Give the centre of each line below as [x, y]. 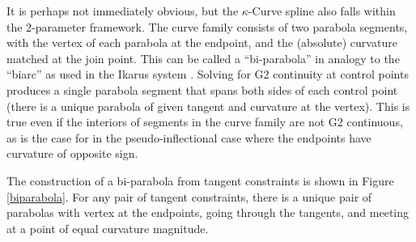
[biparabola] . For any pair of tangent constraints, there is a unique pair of [189, 196]
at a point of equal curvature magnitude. [108, 228]
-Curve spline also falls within [322, 11]
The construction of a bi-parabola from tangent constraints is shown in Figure [200, 180]
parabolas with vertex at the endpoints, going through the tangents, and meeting [208, 212]
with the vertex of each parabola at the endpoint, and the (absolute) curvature [202, 42]
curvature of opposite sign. [72, 153]
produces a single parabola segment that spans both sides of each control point [202, 89]
